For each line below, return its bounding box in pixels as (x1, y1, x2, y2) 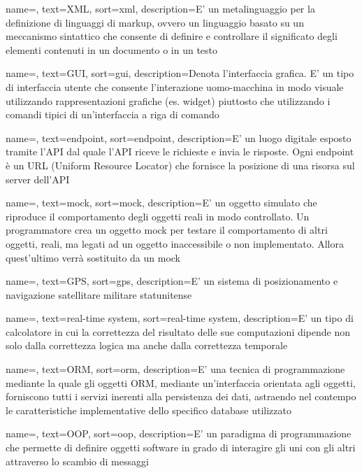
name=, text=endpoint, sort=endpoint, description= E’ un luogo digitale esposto (6, 130, 352, 145)
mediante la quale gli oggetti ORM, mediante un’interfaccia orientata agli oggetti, (6, 375, 356, 390)
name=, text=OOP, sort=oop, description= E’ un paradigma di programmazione (6, 426, 352, 441)
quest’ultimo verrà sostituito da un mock (6, 250, 180, 264)
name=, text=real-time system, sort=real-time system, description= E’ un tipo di (6, 311, 354, 325)
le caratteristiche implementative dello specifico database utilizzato (6, 402, 291, 417)
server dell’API (6, 171, 70, 186)
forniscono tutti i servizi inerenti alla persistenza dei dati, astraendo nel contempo (6, 389, 356, 404)
